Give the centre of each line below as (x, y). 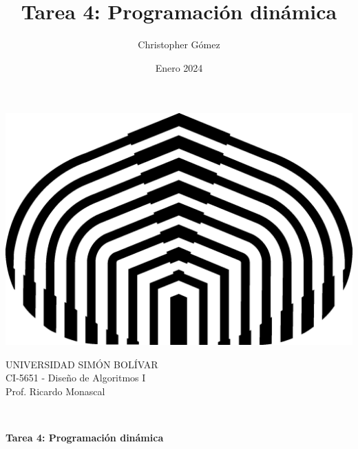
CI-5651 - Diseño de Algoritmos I (76, 378)
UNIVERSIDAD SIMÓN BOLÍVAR (82, 364)
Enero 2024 (179, 67)
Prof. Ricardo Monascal (55, 391)
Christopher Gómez (179, 44)
